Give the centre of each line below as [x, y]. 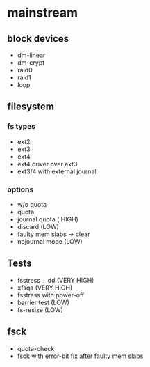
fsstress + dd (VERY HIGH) [56, 280]
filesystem [31, 107]
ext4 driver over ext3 [47, 164]
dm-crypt [31, 63]
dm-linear [31, 55]
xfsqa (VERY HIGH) [45, 288]
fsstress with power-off [51, 295]
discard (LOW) [38, 226]
